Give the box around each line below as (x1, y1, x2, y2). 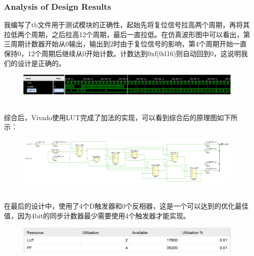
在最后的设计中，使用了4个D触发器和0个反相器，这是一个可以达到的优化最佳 (4, 200, 249, 211)
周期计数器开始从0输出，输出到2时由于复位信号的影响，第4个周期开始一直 (10, 39, 247, 49)
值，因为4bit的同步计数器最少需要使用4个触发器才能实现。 (4, 210, 190, 220)
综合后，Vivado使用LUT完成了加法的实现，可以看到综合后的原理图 (4, 112, 217, 122)
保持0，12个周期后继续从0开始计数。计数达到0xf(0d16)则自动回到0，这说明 (4, 48, 241, 58)
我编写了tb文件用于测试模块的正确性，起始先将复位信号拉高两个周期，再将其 (4, 20, 250, 30)
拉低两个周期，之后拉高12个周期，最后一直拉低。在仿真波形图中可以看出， (4, 29, 243, 39)
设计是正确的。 (17, 58, 65, 68)
